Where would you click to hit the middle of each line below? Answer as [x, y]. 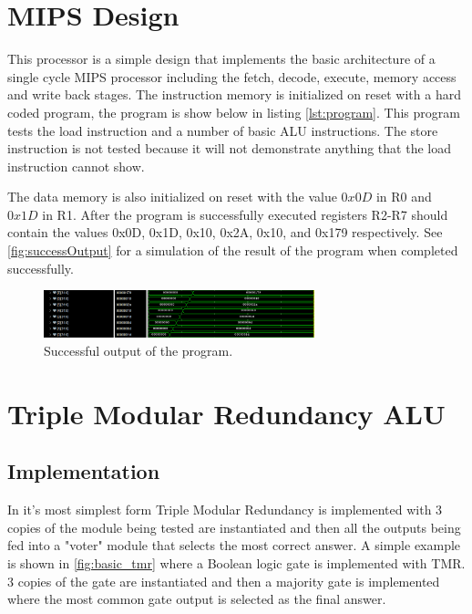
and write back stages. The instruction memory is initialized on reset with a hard [234, 94]
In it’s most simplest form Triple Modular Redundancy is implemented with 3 [225, 510]
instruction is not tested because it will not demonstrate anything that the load [229, 148]
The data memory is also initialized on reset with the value [172, 197]
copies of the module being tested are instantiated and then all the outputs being [234, 527]
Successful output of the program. [139, 350]
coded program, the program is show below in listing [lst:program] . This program [234, 112]
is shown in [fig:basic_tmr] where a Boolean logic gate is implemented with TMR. [236, 562]
